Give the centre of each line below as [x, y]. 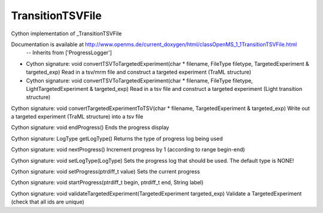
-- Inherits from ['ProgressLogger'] [69, 53]
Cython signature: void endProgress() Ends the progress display [90, 127]
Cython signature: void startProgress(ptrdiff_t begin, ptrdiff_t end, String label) [107, 182]
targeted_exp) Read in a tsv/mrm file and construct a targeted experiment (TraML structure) [138, 72]
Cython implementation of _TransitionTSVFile [66, 34]
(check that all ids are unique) [48, 202]
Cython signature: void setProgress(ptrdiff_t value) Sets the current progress [106, 172]
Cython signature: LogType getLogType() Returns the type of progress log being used [117, 138]
